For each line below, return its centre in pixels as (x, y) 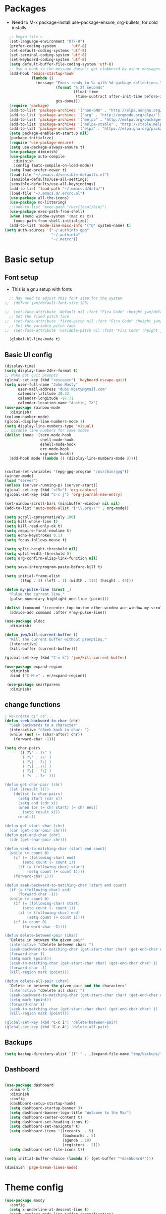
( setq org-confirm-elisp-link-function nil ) (51, 558)
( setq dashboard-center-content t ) (46, 1117)
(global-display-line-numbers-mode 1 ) (45, 422)
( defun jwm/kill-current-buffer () (41, 635)
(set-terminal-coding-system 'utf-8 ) (48, 55)
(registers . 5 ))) (81, 1145)
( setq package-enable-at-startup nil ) (49, 133)
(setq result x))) (41, 812)
